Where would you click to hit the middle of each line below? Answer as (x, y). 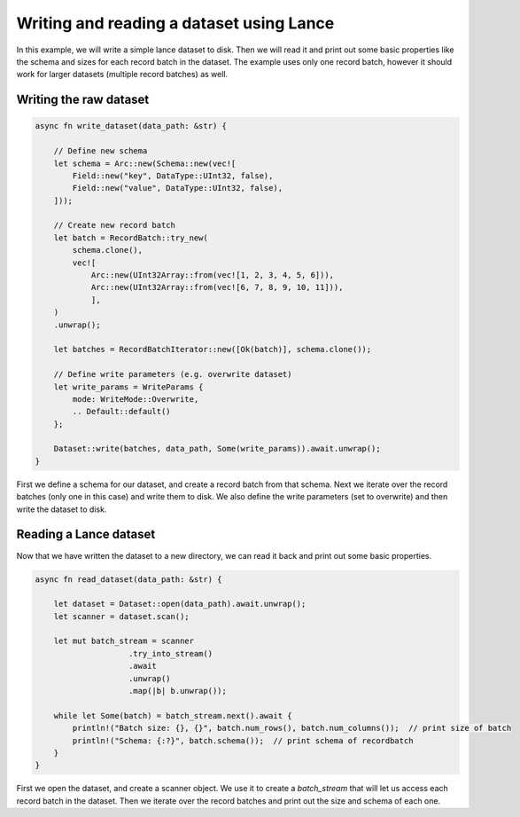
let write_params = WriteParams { (128, 387)
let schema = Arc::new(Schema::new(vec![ (145, 163)
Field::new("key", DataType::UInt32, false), (173, 176)
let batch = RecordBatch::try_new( (131, 238)
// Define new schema (101, 151)
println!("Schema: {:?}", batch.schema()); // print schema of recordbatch (243, 740)
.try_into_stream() (171, 653)
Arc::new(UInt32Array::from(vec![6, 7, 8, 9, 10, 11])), (217, 287)
